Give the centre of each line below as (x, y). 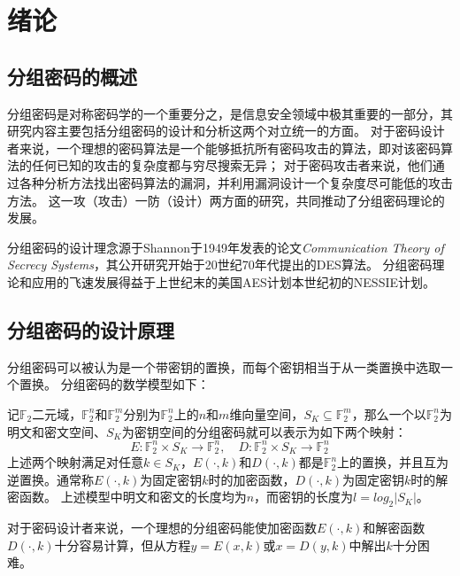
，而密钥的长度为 (304, 497)
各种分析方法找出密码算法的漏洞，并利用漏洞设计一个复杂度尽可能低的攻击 (236, 182)
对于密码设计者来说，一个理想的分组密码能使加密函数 (162, 528)
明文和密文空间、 (57, 431)
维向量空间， (267, 413)
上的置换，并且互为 (393, 462)
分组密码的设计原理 (91, 329)
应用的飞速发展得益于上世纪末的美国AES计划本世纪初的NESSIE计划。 (234, 281)
